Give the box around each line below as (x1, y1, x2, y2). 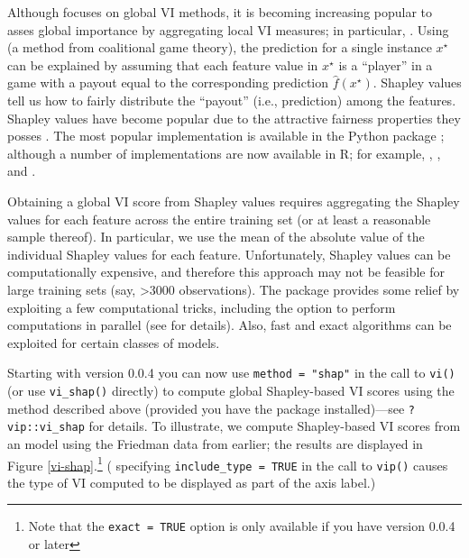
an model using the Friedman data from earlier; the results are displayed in (7, 434, 423, 453)
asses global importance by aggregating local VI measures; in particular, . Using (7, 20, 449, 39)
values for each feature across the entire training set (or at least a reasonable (7, 209, 431, 228)
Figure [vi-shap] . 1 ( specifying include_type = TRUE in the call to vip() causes (7, 453, 448, 474)
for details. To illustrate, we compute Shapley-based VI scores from (88, 416, 461, 435)
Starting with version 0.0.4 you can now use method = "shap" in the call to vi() (7, 363, 455, 382)
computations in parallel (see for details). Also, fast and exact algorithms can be (7, 316, 452, 334)
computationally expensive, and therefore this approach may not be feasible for (7, 262, 445, 281)
